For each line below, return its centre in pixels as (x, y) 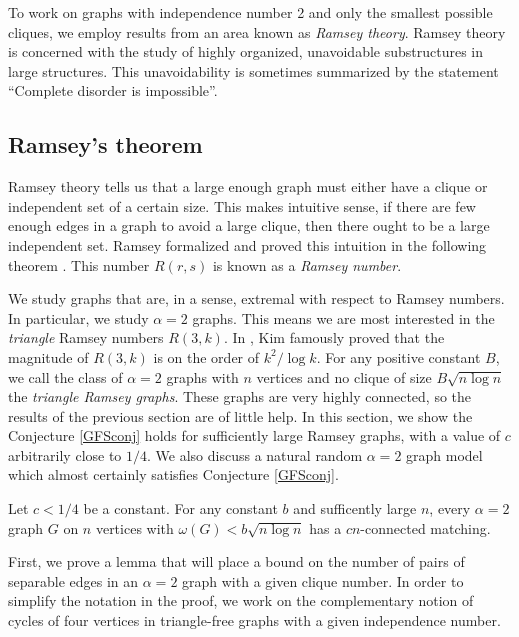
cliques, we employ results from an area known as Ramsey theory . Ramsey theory (257, 31)
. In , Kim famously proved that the (334, 337)
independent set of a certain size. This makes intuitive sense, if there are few (242, 205)
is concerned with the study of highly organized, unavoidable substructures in (246, 51)
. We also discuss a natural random (255, 454)
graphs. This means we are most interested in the (343, 317)
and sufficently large (355, 508)
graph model (444, 454)
